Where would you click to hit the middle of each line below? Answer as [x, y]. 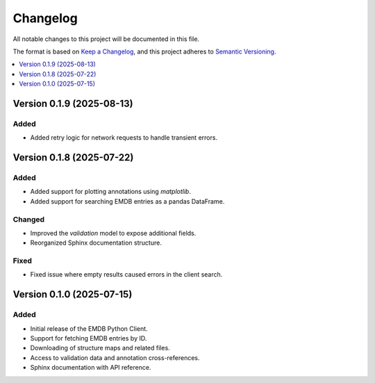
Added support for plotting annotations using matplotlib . [110, 192]
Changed [29, 219]
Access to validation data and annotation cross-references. [115, 357]
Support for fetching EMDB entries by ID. [89, 339]
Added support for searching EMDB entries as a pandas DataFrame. [127, 201]
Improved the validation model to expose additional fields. [113, 233]
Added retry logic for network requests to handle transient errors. [124, 138]
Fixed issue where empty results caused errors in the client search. [126, 275]
